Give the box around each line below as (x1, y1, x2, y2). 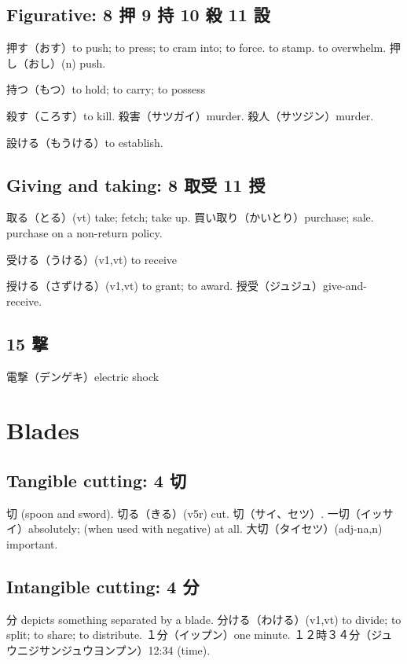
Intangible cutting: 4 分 (6, 574, 200, 598)
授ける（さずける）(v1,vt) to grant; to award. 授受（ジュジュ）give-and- (6, 277, 367, 294)
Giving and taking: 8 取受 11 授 (6, 172, 266, 196)
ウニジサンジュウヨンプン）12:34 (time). (6, 641, 211, 658)
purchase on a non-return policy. (6, 224, 163, 240)
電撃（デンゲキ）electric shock (6, 368, 159, 384)
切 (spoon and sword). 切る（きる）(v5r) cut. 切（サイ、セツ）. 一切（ (6, 504, 361, 521)
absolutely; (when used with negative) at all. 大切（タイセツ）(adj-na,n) (27, 520, 383, 537)
